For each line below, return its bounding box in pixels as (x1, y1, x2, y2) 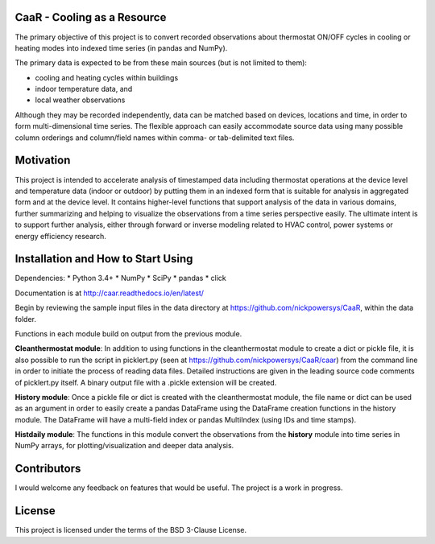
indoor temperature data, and (35, 84, 133, 94)
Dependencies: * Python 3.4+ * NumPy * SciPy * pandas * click (14, 274, 227, 283)
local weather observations (35, 95, 126, 105)
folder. (14, 314, 36, 324)
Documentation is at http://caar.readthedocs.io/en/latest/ (14, 288, 205, 298)
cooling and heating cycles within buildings (35, 72, 179, 82)
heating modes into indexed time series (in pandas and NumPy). (14, 43, 228, 52)
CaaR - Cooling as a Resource (14, 10, 167, 24)
